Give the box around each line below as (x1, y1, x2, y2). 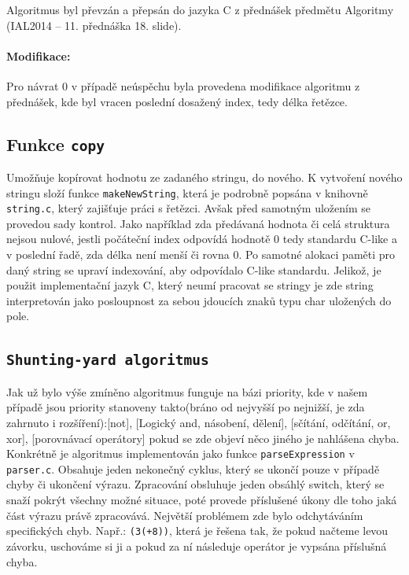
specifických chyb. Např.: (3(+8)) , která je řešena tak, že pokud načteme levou (6, 522, 389, 539)
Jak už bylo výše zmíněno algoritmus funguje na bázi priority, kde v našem (6, 383, 368, 400)
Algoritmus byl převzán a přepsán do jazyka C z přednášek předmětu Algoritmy (6, 2, 394, 17)
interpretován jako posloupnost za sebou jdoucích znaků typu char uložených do (6, 292, 392, 308)
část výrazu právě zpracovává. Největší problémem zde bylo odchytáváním (6, 507, 363, 523)
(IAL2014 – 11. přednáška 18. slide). (6, 17, 182, 33)
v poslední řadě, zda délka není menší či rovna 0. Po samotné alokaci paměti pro (6, 246, 396, 263)
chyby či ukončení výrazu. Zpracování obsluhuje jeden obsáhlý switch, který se (6, 476, 385, 492)
